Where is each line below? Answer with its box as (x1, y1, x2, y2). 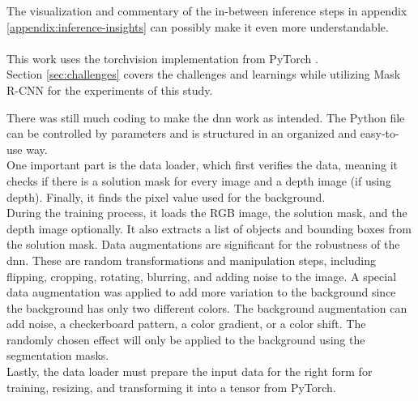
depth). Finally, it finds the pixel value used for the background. (6, 188, 326, 205)
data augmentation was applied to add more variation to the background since (6, 284, 396, 301)
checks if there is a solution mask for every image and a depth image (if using (6, 172, 391, 189)
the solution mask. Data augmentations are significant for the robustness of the (6, 236, 400, 253)
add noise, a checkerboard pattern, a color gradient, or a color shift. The (6, 315, 366, 332)
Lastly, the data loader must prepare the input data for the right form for (6, 363, 373, 380)
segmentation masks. (6, 347, 109, 364)
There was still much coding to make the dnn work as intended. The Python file (6, 109, 405, 126)
